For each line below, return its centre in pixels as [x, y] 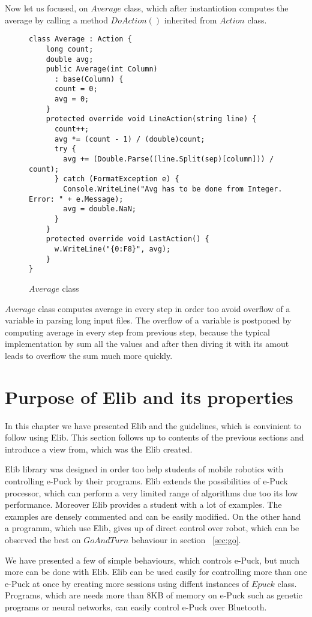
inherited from [190, 20]
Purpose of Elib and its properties [149, 396]
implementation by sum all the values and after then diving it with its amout [147, 344]
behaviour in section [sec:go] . [186, 539]
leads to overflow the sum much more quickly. [89, 355]
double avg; [70, 59]
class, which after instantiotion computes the [206, 8]
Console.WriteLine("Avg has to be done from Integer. [173, 189]
